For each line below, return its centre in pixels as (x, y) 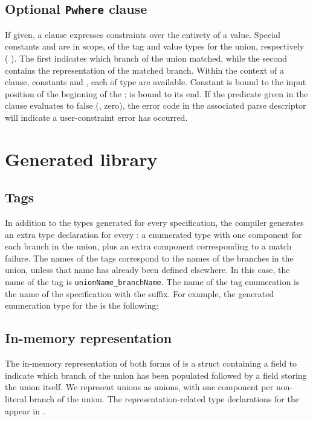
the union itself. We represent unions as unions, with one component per (139, 387)
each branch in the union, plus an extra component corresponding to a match (148, 246)
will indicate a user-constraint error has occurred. (96, 117)
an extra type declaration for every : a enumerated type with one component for (153, 234)
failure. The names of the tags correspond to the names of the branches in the (149, 258)
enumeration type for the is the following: (82, 305)
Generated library (81, 159)
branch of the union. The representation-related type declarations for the (164, 398)
